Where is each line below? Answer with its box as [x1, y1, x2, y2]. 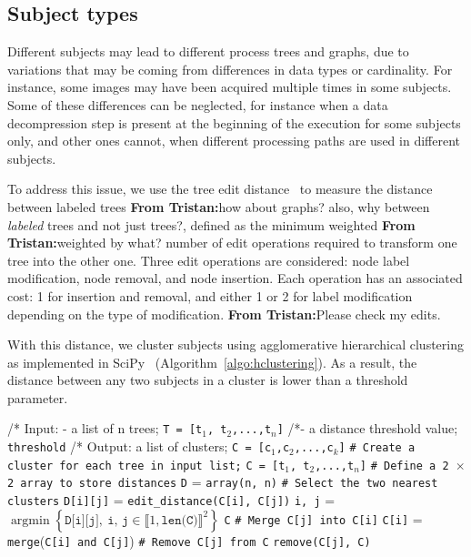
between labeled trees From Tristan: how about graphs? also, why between [7, 197, 430, 216]
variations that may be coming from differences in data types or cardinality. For [7, 59, 453, 78]
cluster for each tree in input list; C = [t [7, 459, 286, 472]
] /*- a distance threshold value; [276, 419, 458, 438]
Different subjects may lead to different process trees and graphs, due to [7, 42, 409, 61]
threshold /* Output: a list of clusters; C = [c [7, 437, 272, 456]
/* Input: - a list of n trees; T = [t [7, 419, 203, 438]
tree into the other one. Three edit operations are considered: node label [7, 250, 410, 269]
